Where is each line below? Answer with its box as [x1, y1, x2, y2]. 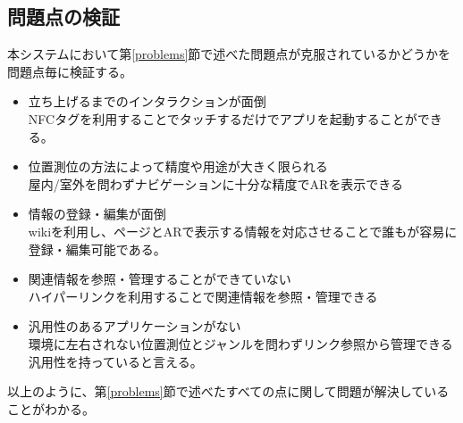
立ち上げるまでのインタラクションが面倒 [28, 92, 266, 111]
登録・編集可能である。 [28, 239, 166, 258]
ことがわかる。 [7, 399, 95, 418]
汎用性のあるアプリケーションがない [28, 317, 241, 336]
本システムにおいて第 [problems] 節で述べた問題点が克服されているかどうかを [7, 45, 450, 63]
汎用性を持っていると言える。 [28, 352, 203, 370]
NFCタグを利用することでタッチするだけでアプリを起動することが [28, 109, 417, 128]
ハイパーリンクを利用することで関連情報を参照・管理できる [28, 286, 378, 305]
